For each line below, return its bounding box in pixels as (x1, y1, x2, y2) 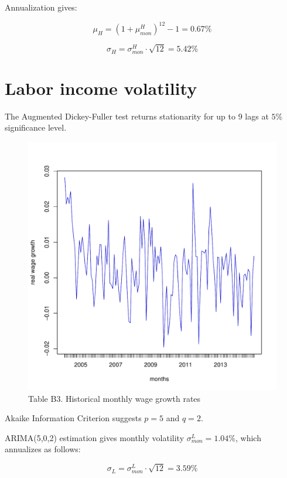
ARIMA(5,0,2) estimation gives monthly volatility (5, 431, 184, 443)
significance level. (5, 121, 67, 134)
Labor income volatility (5, 76, 197, 100)
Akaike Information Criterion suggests (5, 412, 142, 424)
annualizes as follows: (5, 443, 81, 455)
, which (235, 431, 261, 443)
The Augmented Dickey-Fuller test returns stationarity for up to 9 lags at (5, 110, 269, 122)
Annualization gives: (5, 1, 77, 13)
